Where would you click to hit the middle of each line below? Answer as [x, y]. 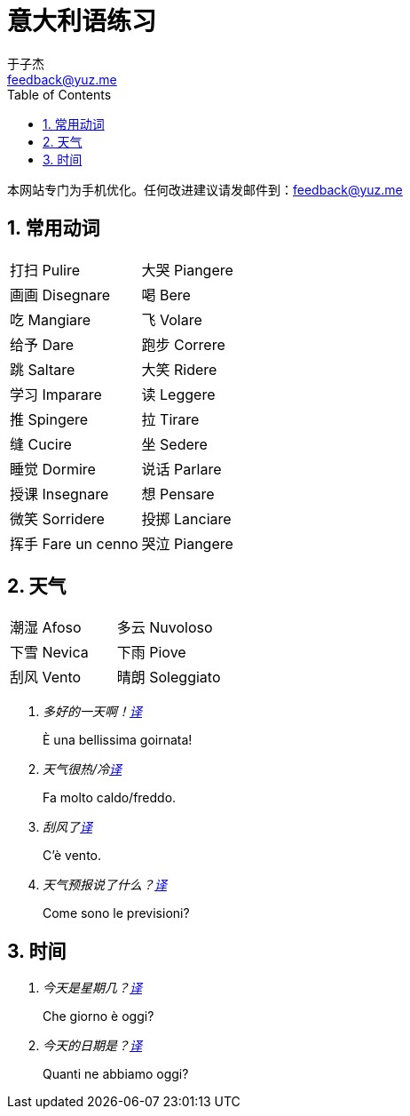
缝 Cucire [41, 444]
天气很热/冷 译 [83, 769]
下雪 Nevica [49, 653]
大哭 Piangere [187, 270]
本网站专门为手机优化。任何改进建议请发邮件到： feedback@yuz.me [205, 189]
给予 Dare [42, 344]
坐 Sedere [174, 444]
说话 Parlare [181, 469]
